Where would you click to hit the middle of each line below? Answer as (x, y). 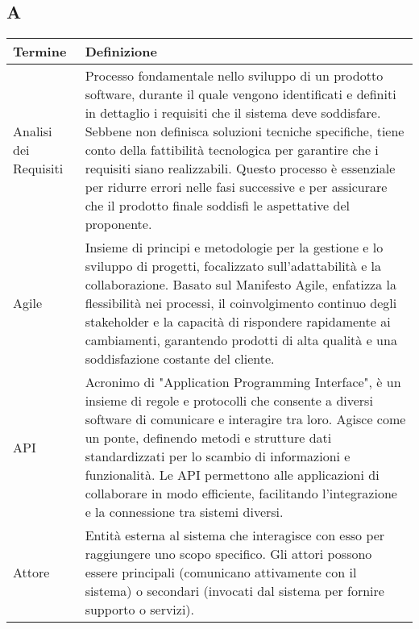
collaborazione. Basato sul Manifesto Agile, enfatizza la (241, 285)
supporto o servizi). (140, 610)
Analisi (33, 131)
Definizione (121, 52)
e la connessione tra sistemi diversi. (184, 512)
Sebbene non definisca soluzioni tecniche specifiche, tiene (245, 131)
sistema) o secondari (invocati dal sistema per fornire (234, 591)
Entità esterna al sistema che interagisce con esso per (235, 535)
